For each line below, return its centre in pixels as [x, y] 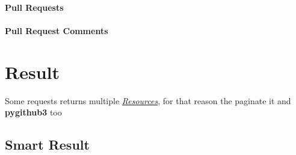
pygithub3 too [33, 112]
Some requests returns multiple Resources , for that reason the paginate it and [148, 100]
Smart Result [47, 145]
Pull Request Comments [57, 30]
